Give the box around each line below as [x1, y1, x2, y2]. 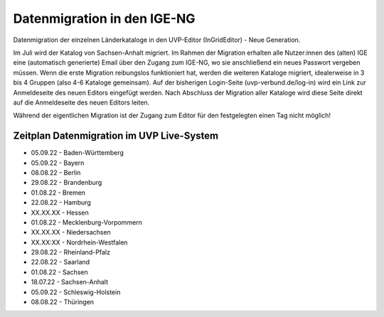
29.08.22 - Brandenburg [31, 178, 102, 187]
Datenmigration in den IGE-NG [13, 11, 196, 26]
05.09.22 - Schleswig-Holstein [31, 288, 121, 296]
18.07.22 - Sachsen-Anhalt [31, 278, 109, 286]
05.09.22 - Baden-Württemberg [31, 149, 124, 157]
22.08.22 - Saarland [31, 258, 90, 267]
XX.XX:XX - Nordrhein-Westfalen [31, 238, 128, 247]
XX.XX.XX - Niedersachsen [31, 228, 112, 237]
